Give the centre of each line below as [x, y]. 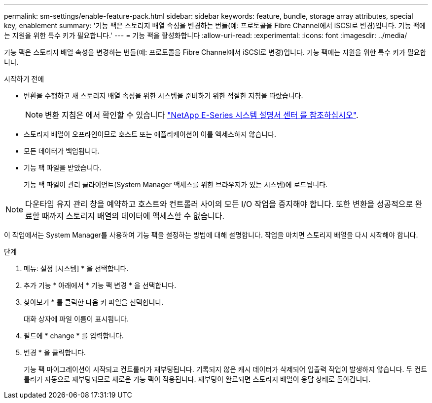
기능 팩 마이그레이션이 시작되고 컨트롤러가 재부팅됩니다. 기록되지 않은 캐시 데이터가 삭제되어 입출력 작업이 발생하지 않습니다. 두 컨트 [226, 369]
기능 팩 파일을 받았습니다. [63, 168]
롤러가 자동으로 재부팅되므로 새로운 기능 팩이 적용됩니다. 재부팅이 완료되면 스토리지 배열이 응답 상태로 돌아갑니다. [197, 379]
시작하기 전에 [24, 79]
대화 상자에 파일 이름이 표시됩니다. [76, 319]
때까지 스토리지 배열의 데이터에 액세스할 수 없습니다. [133, 216]
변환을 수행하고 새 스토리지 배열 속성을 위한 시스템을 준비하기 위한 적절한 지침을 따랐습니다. [163, 96]
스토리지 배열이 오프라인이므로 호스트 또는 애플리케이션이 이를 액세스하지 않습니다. [150, 134]
